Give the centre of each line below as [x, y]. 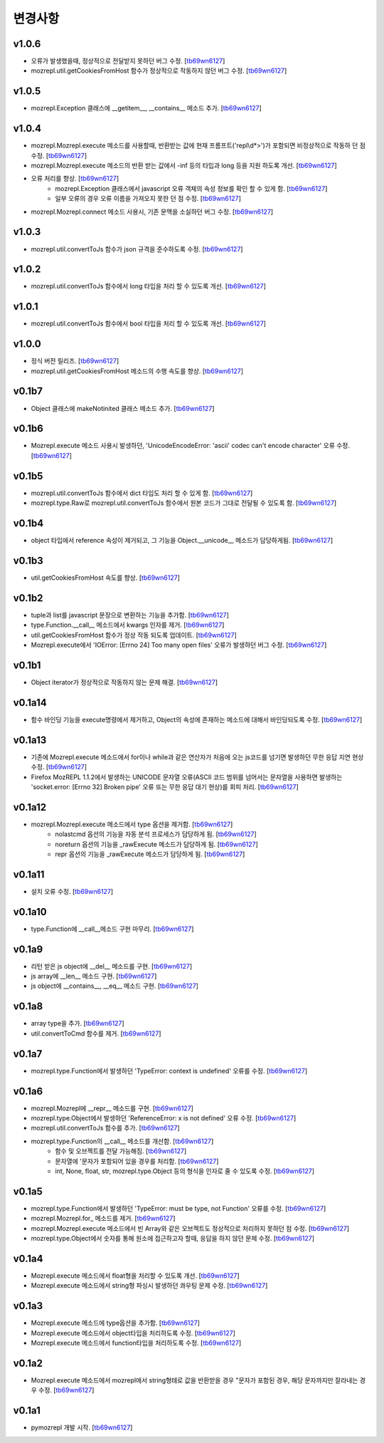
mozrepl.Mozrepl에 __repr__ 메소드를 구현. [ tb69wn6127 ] [112, 1108]
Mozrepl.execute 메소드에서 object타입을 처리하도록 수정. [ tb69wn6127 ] [133, 1333]
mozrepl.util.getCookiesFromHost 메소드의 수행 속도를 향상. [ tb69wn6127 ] [137, 371]
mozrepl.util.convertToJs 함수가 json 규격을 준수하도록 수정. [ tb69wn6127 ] [137, 249]
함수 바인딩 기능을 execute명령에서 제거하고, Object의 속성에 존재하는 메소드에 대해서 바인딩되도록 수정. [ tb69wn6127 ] [197, 719]
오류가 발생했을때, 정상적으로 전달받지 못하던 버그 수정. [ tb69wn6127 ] [128, 61]
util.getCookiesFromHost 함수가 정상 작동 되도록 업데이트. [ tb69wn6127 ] [134, 635]
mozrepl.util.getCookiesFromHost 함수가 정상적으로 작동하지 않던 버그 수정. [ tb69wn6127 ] [159, 71]
